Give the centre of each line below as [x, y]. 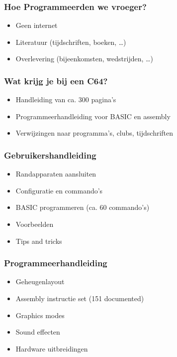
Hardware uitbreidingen [52, 348]
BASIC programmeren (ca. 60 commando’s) [83, 207]
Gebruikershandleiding [50, 155]
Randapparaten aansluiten [56, 174]
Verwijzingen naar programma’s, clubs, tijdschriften [94, 133]
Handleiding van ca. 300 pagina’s [66, 99]
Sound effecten [38, 332]
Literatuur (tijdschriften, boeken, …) [71, 42]
